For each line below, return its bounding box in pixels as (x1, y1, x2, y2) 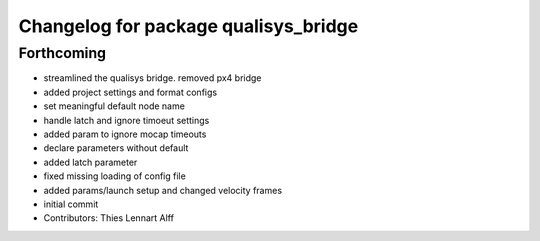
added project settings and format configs (43, 86, 218, 98)
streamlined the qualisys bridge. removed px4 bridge (43, 72, 262, 84)
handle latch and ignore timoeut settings (43, 114, 210, 126)
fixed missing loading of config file (43, 170, 187, 182)
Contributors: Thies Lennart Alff (43, 212, 175, 224)
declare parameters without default (43, 142, 189, 154)
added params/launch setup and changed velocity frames (43, 184, 283, 196)
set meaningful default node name (43, 100, 185, 112)
